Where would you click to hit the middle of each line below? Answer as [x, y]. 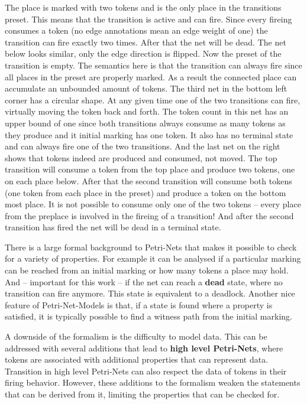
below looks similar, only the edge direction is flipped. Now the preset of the [143, 53]
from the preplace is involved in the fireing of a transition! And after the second [149, 215]
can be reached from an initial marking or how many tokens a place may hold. [147, 270]
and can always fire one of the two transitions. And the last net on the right [143, 146]
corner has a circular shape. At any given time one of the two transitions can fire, [153, 100]
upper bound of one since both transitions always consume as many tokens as [145, 123]
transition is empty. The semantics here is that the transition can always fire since [153, 65]
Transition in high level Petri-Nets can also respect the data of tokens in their [146, 371]
